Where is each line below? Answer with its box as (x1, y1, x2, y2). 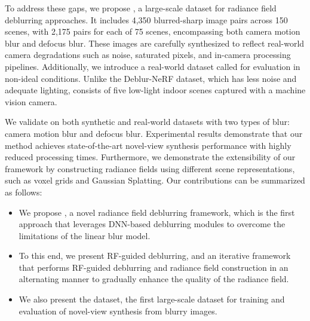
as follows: (5, 185, 42, 198)
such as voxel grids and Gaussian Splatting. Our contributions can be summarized (5, 174, 305, 187)
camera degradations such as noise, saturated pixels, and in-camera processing (5, 48, 291, 61)
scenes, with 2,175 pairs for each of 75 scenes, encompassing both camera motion (5, 25, 300, 38)
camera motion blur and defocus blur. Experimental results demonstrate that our (5, 127, 303, 139)
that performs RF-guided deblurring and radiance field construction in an (19, 261, 288, 273)
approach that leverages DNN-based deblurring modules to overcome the (19, 218, 286, 230)
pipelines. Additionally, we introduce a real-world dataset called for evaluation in (5, 60, 300, 72)
